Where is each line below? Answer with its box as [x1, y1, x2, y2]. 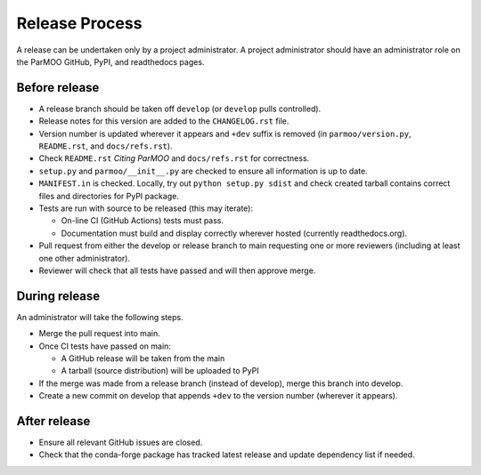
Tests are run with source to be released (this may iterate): [38, 203, 254, 213]
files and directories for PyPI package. [38, 190, 180, 201]
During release [16, 288, 101, 303]
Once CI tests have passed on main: [38, 341, 171, 351]
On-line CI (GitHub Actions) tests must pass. [61, 215, 224, 226]
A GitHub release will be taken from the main [61, 353, 225, 364]
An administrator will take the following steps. [16, 311, 183, 322]
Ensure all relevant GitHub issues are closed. [38, 437, 203, 448]
